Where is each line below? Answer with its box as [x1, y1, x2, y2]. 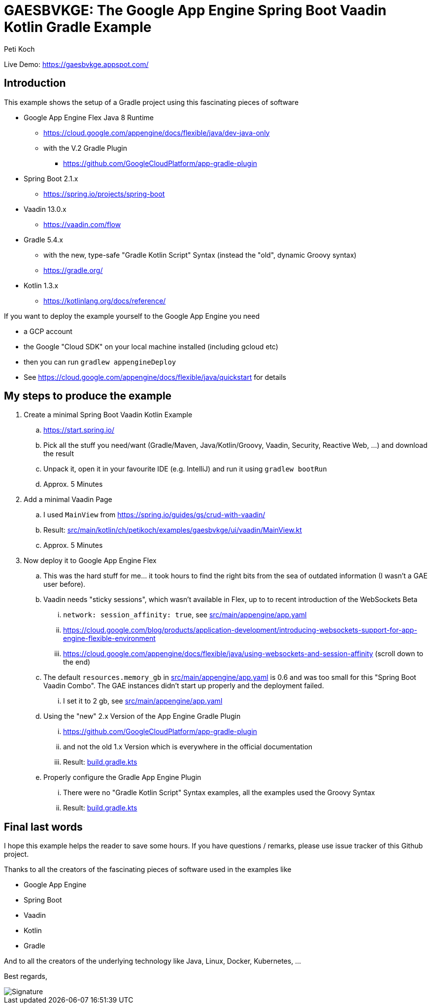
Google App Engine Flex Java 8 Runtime [24, 113, 154, 122]
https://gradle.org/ [43, 266, 103, 274]
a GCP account [24, 327, 72, 336]
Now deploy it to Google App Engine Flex [24, 556, 157, 565]
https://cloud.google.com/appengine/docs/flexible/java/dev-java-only [43, 128, 270, 137]
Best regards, [4, 972, 47, 981]
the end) [63, 658, 91, 667]
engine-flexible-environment [63, 634, 156, 643]
